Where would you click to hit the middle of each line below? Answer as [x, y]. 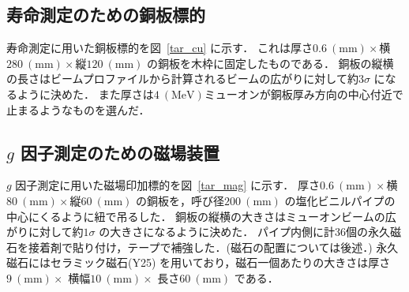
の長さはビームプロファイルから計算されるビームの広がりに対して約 [182, 79]
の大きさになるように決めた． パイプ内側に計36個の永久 [244, 232]
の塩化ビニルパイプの [340, 200]
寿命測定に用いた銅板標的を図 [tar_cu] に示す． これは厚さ [159, 48]
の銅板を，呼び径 [180, 200]
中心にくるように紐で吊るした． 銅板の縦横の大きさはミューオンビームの [196, 216]
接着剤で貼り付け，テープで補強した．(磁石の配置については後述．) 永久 [213, 247]
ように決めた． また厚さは [85, 94]
